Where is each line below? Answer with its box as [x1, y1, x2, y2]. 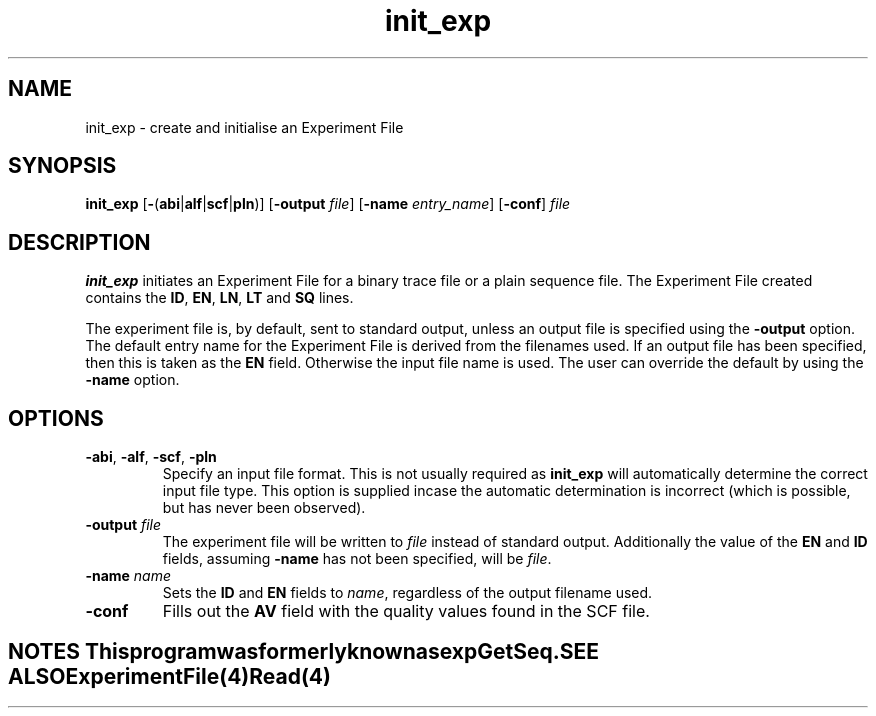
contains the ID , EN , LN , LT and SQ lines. [85, 289, 354, 307]
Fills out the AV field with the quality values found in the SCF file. [162, 601, 650, 622]
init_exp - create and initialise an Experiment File [85, 118, 404, 136]
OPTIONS [8, 405, 104, 431]
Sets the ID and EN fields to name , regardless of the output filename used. [162, 584, 653, 602]
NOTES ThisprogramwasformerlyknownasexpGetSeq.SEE [8, 638, 599, 664]
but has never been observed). [162, 499, 366, 517]
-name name [85, 567, 172, 585]
